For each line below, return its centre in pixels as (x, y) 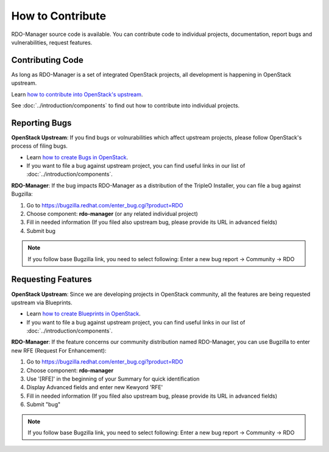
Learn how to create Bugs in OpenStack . (77, 157)
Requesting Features (52, 280)
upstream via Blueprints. (42, 303)
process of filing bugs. (40, 146)
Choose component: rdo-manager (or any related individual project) (112, 214)
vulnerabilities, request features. (52, 42)
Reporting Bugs (41, 123)
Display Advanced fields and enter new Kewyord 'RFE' (95, 387)
